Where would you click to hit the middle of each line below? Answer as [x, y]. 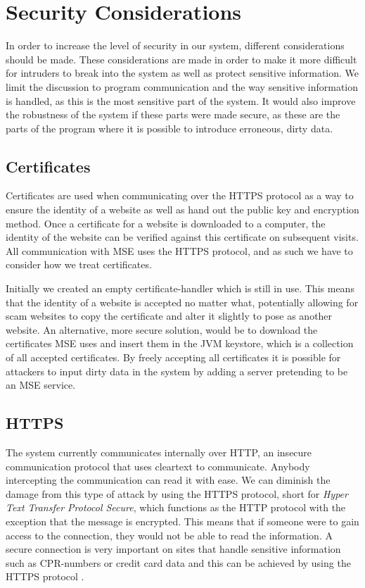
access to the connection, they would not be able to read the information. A [169, 535]
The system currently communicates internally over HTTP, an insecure [159, 452]
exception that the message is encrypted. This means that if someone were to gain [182, 521]
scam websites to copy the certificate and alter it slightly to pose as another [169, 316]
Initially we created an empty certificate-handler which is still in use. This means [180, 288]
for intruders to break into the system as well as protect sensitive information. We [182, 73]
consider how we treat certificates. [79, 264]
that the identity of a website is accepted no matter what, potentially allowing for [182, 302]
